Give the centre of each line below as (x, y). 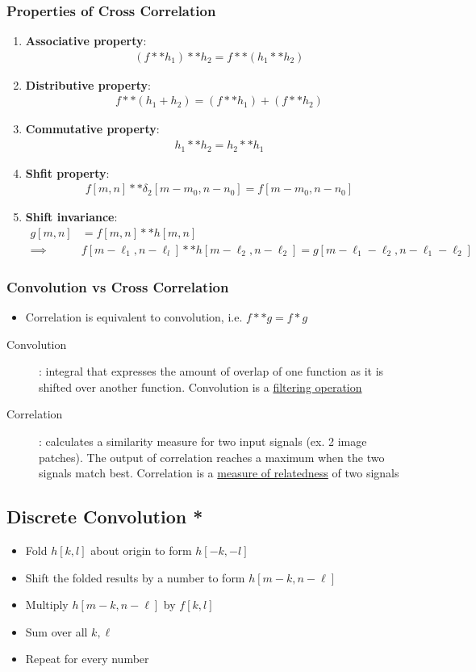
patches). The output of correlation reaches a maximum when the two (212, 457)
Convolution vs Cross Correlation (118, 286)
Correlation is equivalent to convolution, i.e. (134, 317)
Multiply (47, 605)
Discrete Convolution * (105, 517)
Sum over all (56, 631)
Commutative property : (92, 129)
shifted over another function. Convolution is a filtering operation (200, 386)
